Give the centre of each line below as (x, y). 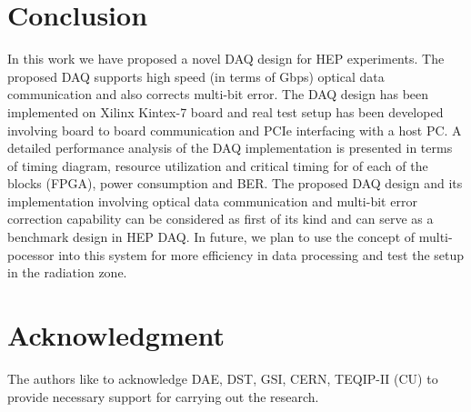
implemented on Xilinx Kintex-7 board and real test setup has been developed (225, 111)
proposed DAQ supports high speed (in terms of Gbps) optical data (196, 76)
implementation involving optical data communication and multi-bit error (212, 201)
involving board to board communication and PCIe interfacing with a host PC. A (235, 130)
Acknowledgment (116, 335)
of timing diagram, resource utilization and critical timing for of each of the (218, 165)
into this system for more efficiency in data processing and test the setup (261, 254)
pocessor (31, 254)
